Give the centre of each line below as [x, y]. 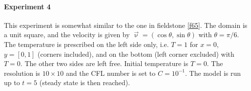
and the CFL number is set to [111, 73]
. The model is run [213, 73]
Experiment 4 [27, 6]
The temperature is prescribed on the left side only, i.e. [86, 44]
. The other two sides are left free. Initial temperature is [104, 63]
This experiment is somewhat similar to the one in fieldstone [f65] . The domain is [126, 25]
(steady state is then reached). [85, 82]
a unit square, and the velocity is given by [67, 34]
